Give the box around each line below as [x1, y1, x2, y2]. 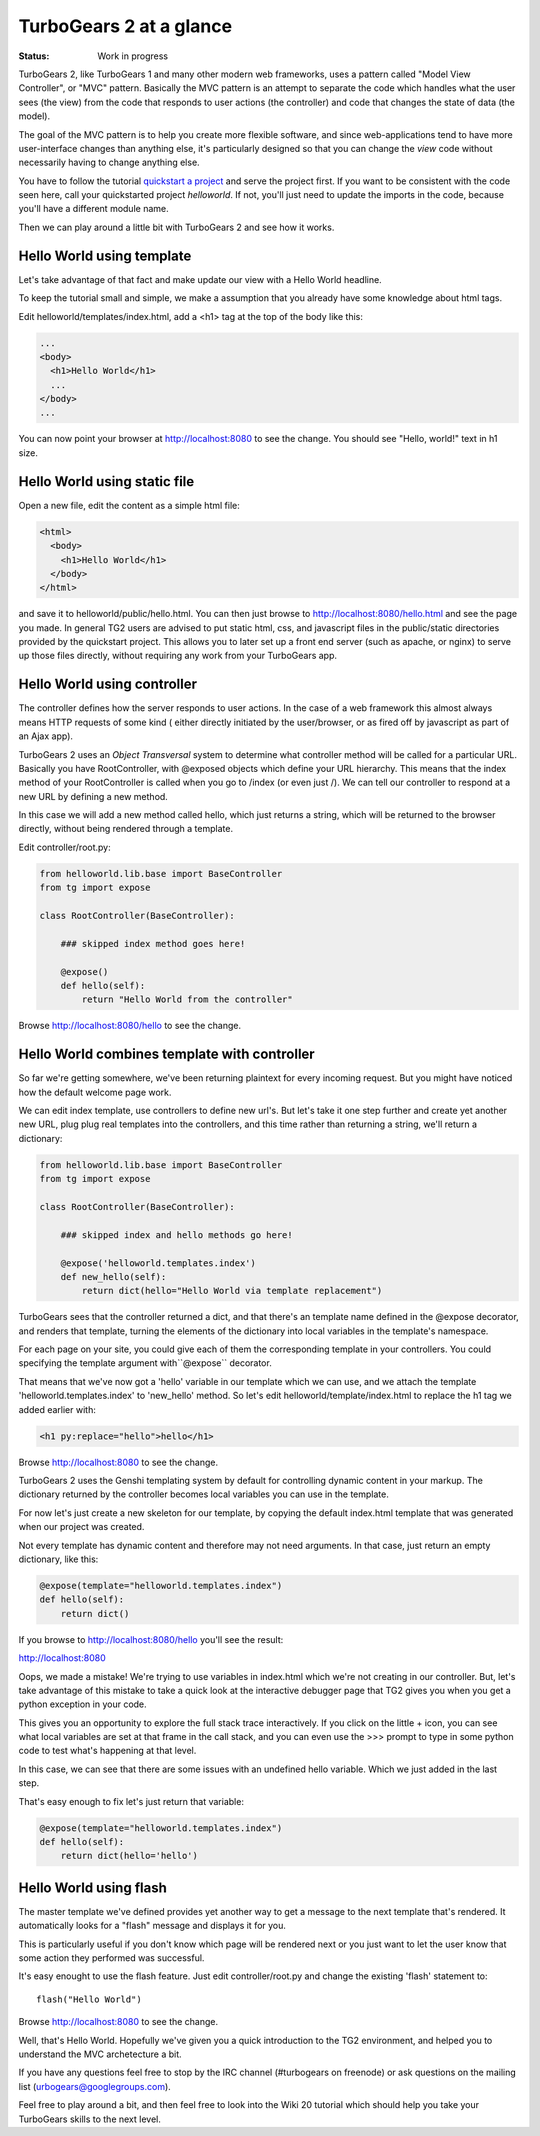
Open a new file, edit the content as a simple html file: [18, 499, 240, 511]
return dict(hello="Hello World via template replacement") [81, 1285, 383, 1297]
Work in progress [97, 50, 169, 62]
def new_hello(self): [60, 1271, 167, 1282]
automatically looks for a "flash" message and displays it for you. [18, 1920, 287, 1932]
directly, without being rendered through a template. [18, 823, 234, 835]
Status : [18, 50, 50, 62]
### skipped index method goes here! [60, 938, 246, 949]
